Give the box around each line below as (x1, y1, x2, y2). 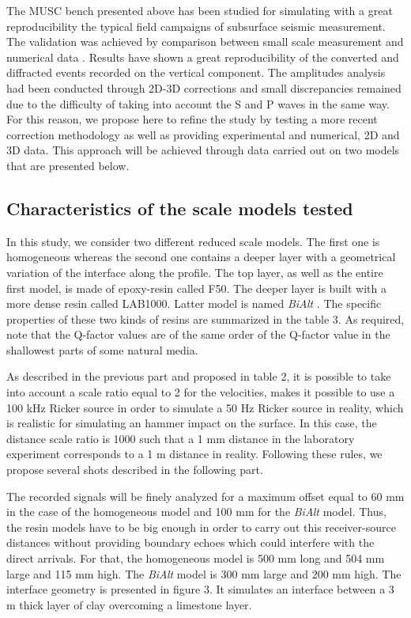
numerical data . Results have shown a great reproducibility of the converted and (6, 48, 399, 65)
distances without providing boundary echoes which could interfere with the (6, 534, 375, 551)
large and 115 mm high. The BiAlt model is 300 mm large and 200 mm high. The (6, 565, 402, 582)
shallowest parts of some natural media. (6, 341, 198, 358)
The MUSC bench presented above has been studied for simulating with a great (6, 2, 393, 18)
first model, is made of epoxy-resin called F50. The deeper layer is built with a (6, 279, 386, 296)
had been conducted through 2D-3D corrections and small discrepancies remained (6, 79, 402, 96)
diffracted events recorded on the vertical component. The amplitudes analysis (6, 64, 386, 81)
